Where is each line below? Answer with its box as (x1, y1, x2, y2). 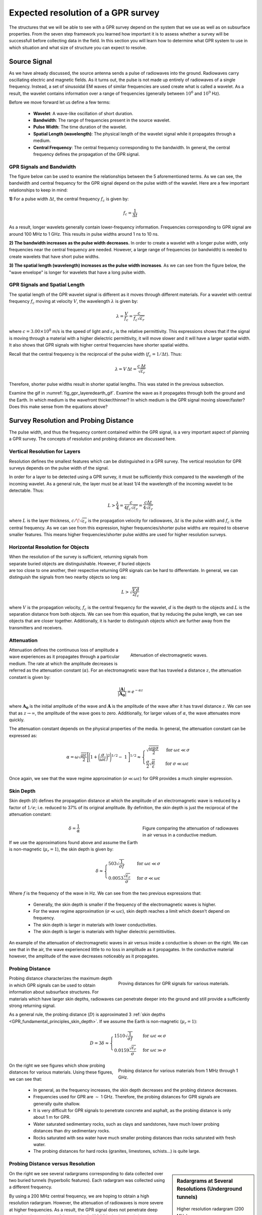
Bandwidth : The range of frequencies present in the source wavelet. (33, 117, 171, 123)
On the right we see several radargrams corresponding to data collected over (9, 1170, 164, 1176)
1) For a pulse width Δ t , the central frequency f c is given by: (9, 196, 129, 203)
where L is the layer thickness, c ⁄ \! (9, 518, 80, 523)
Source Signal (9, 57, 52, 66)
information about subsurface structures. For (9, 989, 99, 995)
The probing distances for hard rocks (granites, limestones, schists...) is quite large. (33, 1148, 200, 1154)
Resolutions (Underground (177, 1186, 243, 1193)
